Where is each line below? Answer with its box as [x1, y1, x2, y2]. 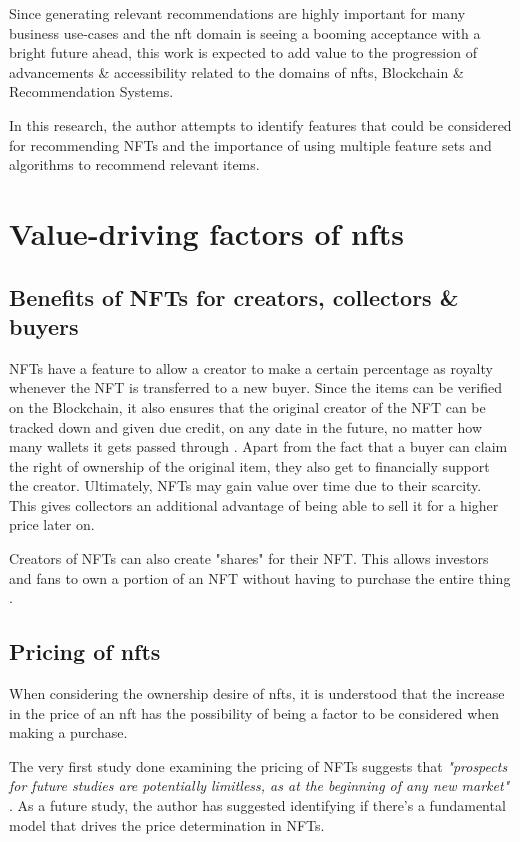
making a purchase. [9, 722, 128, 743]
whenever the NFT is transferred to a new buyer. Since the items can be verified [9, 377, 502, 398]
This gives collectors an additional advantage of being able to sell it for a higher [9, 494, 499, 515]
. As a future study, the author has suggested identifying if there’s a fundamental [9, 795, 506, 816]
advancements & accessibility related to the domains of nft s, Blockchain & [9, 61, 464, 82]
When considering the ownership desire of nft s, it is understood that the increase [9, 683, 505, 704]
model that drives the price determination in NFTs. [9, 814, 325, 835]
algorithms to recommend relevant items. [9, 154, 260, 175]
